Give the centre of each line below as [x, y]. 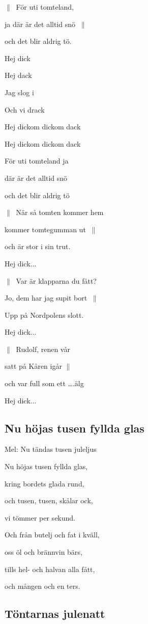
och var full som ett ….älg [44, 383]
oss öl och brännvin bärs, [43, 552]
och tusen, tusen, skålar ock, [49, 500]
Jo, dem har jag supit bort [46, 298]
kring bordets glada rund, [45, 483]
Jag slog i [19, 92]
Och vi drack [25, 109]
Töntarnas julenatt [55, 614]
